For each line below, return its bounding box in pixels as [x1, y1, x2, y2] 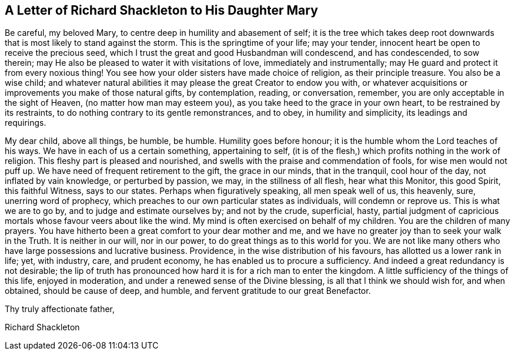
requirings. [5, 118, 46, 128]
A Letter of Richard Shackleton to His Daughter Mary [5, 3, 318, 18]
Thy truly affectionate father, [5, 304, 115, 314]
